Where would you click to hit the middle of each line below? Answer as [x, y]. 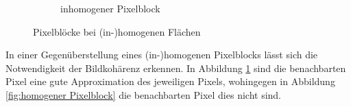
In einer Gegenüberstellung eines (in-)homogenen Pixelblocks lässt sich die [162, 55]
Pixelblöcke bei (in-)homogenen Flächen [117, 31]
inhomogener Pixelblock [110, 8]
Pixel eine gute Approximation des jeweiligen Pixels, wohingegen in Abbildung [170, 81]
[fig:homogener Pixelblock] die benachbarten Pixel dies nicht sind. [143, 94]
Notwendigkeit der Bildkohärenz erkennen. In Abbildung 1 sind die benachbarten [176, 68]
